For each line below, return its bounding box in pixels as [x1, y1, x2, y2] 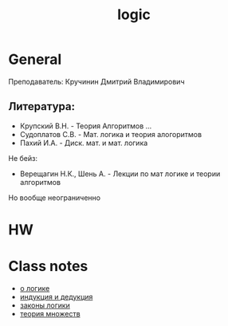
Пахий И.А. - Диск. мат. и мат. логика [19, 138, 148, 147]
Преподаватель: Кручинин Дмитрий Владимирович [8, 77, 185, 86]
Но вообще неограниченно [8, 193, 101, 202]
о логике [19, 283, 50, 293]
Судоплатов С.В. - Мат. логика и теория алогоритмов [19, 129, 202, 139]
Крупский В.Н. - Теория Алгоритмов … [19, 121, 152, 131]
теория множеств [19, 308, 81, 318]
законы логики [19, 300, 70, 310]
